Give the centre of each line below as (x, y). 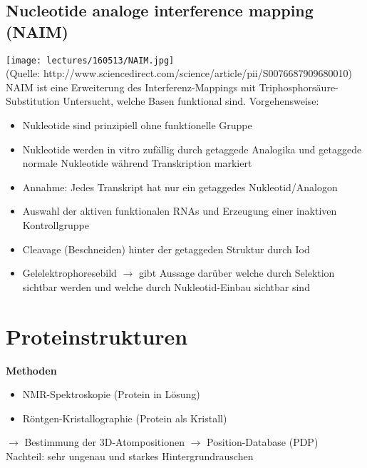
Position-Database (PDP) (263, 442)
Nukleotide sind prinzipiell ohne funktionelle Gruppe (137, 125)
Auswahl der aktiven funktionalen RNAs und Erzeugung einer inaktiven (180, 211)
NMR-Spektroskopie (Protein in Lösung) (111, 394)
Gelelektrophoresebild (69, 273)
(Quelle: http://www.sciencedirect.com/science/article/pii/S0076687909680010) (179, 73)
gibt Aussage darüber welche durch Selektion (237, 273)
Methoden (31, 370)
